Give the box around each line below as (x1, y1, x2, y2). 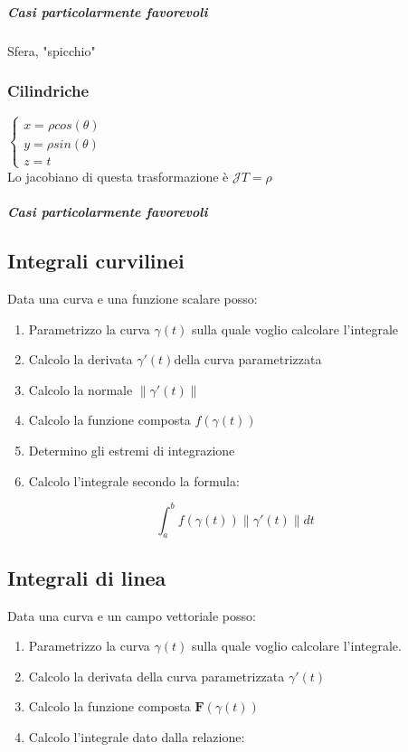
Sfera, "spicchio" (7, 41, 96, 60)
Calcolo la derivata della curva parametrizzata (28, 666, 285, 685)
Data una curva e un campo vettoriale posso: (7, 606, 256, 625)
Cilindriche (7, 80, 90, 102)
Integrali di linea (7, 563, 166, 591)
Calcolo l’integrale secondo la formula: (28, 471, 240, 490)
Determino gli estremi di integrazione (28, 440, 235, 459)
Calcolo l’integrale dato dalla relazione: (28, 727, 245, 746)
